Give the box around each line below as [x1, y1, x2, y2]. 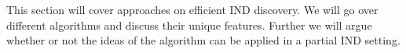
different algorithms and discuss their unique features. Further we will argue [6, 16, 372, 33]
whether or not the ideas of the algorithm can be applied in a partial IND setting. [6, 32, 401, 48]
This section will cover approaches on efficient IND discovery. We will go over [6, 2, 379, 17]
